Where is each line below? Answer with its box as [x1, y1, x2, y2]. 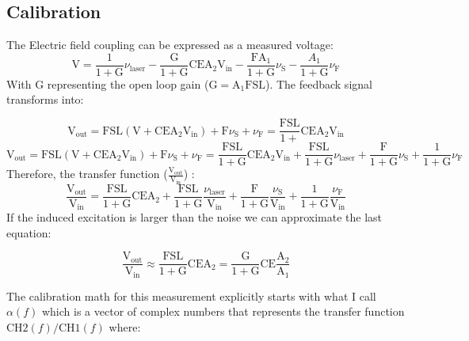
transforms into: [6, 91, 84, 108]
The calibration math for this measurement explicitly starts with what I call [6, 287, 376, 304]
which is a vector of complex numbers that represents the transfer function [41, 303, 405, 320]
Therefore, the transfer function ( [6, 165, 168, 182]
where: [109, 319, 141, 335]
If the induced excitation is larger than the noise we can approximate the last [6, 209, 382, 225]
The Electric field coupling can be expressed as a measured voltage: [6, 36, 334, 53]
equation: [6, 224, 51, 241]
